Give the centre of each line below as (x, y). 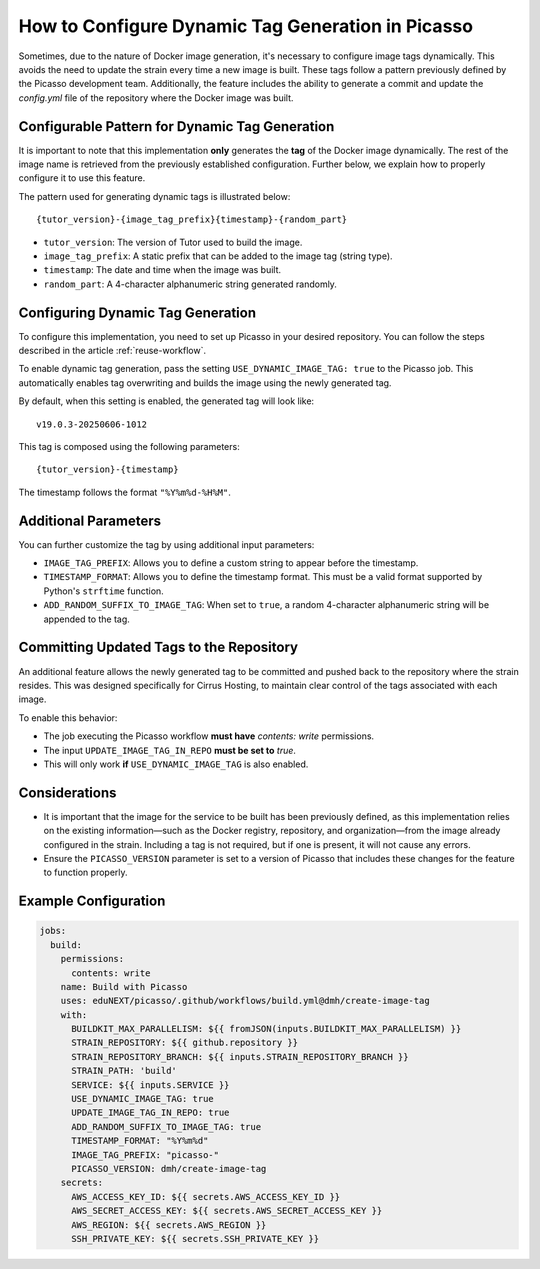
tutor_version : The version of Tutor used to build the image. (173, 242)
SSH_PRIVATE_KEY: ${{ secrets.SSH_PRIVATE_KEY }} (195, 1238)
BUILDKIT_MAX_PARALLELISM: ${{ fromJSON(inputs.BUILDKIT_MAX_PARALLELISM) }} (266, 1029)
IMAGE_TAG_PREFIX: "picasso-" (145, 1154)
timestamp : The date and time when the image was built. (162, 270)
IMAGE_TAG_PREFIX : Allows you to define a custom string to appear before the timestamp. (231, 563)
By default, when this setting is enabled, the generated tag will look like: (166, 401)
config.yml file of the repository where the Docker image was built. (156, 97)
